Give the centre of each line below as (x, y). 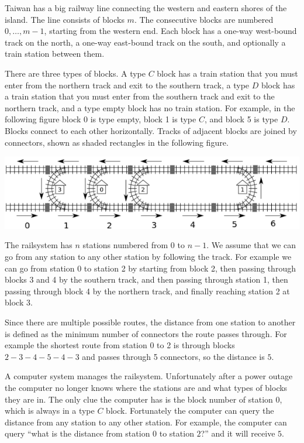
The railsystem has (39, 245)
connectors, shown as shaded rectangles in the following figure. (117, 142)
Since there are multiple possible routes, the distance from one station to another (150, 322)
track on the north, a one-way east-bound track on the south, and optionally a (145, 42)
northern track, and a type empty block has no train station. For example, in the (150, 107)
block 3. (19, 302)
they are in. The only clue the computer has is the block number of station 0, (144, 399)
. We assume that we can (251, 245)
